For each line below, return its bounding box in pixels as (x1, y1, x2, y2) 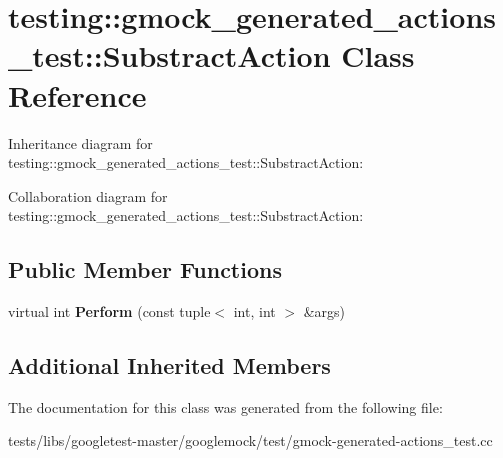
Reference (8, 74, 147, 115)
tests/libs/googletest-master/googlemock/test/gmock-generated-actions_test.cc (8, 430, 493, 451)
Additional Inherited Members (8, 350, 331, 381)
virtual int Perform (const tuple (8, 301, 211, 322)
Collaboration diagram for (8, 185, 168, 206)
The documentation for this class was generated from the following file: (8, 396, 443, 417)
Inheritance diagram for (8, 132, 153, 153)
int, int (233, 301, 276, 322)
